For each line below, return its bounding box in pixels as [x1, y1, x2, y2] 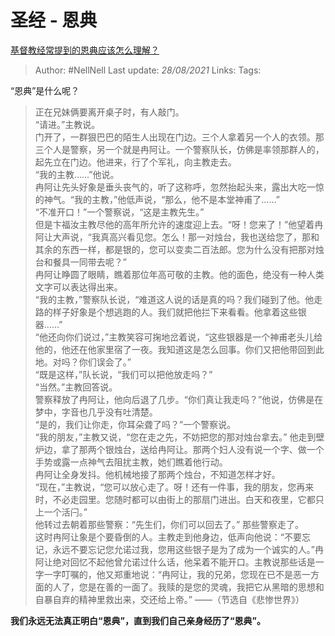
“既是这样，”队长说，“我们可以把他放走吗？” [34, 368, 213, 380]
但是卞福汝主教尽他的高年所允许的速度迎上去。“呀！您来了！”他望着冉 [34, 218, 324, 230]
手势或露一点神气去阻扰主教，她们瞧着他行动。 [34, 456, 228, 468]
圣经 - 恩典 [10, 9, 98, 32]
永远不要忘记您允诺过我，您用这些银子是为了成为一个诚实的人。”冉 [52, 543, 324, 555]
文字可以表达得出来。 [34, 281, 123, 293]
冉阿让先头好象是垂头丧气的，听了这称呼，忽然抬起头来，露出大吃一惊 [34, 181, 325, 193]
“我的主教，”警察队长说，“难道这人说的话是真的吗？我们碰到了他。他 [34, 293, 315, 305]
